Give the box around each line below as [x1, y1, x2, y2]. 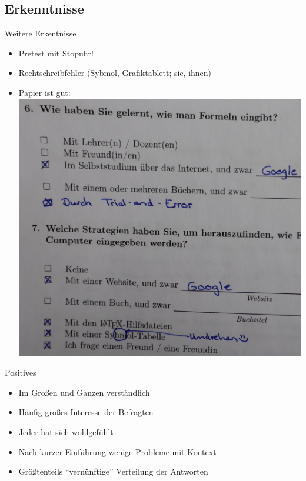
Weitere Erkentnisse [5, 27, 76, 39]
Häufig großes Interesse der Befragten [18, 406, 154, 418]
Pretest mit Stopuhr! [18, 46, 94, 59]
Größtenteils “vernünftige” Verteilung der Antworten [18, 465, 208, 477]
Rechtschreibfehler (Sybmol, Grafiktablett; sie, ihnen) [18, 66, 212, 79]
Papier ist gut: [18, 86, 71, 98]
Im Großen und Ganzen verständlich [18, 386, 150, 398]
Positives [5, 366, 36, 379]
